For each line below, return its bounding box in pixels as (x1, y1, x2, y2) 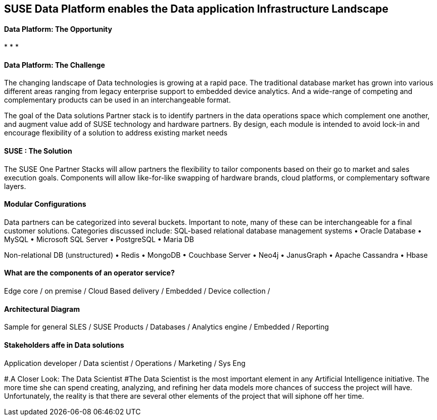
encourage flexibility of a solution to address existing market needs (4, 128, 228, 137)
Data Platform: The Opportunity (4, 24, 112, 33)
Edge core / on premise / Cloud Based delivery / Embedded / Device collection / (4, 287, 270, 296)
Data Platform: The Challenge (4, 60, 105, 69)
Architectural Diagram (4, 304, 80, 313)
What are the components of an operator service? (4, 268, 175, 277)
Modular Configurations (4, 200, 86, 209)
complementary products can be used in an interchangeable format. (4, 96, 231, 105)
